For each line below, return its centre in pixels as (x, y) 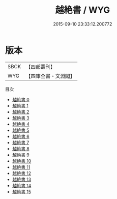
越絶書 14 (22, 185)
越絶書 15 (21, 192)
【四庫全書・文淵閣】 (50, 76)
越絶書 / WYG (83, 10)
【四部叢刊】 (41, 67)
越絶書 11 (21, 167)
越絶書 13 (22, 179)
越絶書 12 (21, 173)
